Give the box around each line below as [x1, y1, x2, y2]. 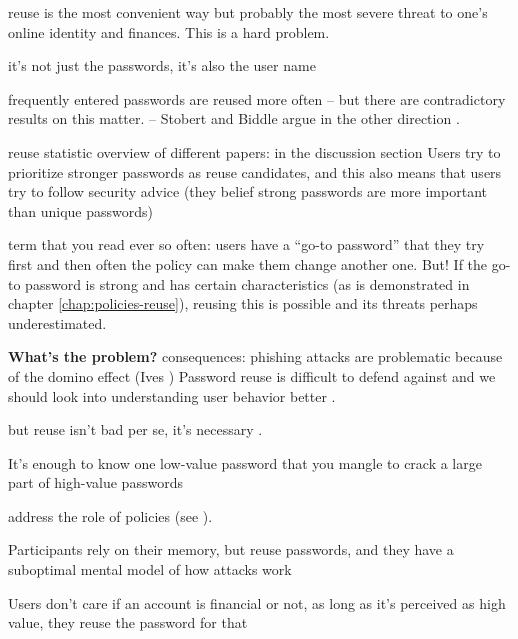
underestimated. [8, 312, 107, 333]
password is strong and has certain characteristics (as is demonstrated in [25, 273, 470, 294]
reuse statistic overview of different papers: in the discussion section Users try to [8, 141, 501, 162]
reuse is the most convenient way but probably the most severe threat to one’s [8, 2, 488, 22]
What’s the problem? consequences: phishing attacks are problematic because [8, 346, 503, 367]
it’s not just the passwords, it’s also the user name [8, 55, 316, 76]
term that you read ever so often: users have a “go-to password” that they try [8, 234, 485, 255]
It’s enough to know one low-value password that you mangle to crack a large [8, 452, 482, 473]
